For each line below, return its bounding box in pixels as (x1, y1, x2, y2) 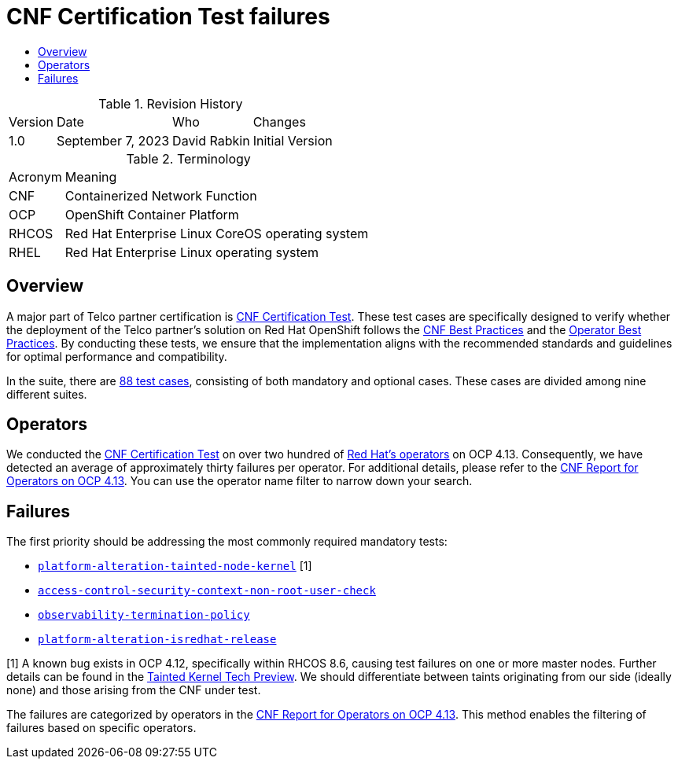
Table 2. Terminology (126, 150, 251, 167)
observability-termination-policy (38, 609, 250, 622)
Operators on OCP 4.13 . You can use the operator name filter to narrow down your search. (6, 474, 473, 488)
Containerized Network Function (64, 187, 257, 204)
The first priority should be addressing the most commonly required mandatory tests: (6, 535, 448, 549)
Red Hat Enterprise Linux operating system (64, 244, 319, 260)
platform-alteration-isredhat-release (38, 633, 277, 646)
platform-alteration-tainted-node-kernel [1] (38, 559, 312, 573)
